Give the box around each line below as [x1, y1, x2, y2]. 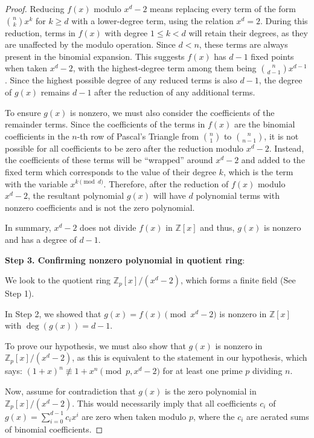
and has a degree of [5, 233, 77, 245]
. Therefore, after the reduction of [103, 177, 229, 190]
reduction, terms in [5, 26, 75, 39]
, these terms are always [199, 38, 288, 51]
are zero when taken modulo [82, 410, 187, 422]
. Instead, [269, 141, 304, 154]
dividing [252, 364, 283, 377]
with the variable [5, 177, 68, 190]
